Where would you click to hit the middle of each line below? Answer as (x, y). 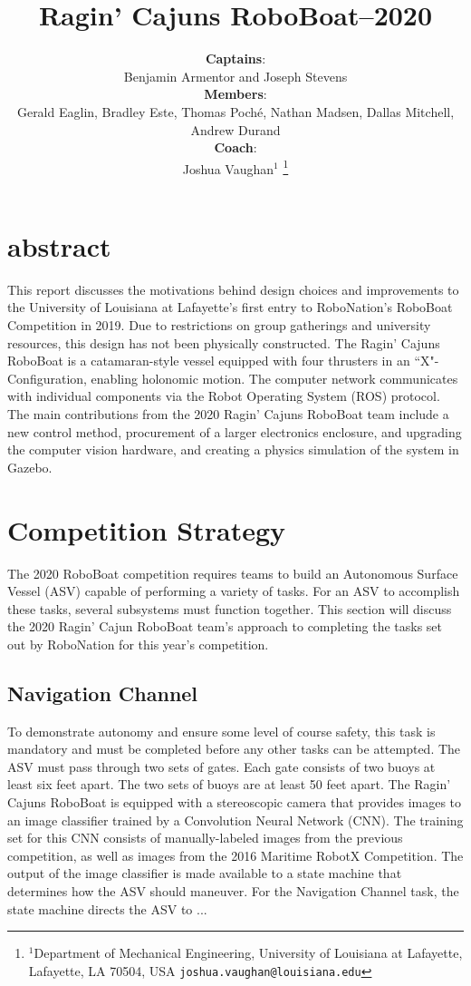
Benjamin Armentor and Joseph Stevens (235, 76)
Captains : (235, 59)
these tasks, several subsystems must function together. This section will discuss (230, 608)
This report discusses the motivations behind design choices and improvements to (233, 289)
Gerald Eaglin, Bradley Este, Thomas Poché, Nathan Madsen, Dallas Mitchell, (235, 111)
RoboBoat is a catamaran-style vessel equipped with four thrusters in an (209, 361)
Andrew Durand (235, 129)
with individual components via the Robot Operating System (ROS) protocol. (224, 396)
